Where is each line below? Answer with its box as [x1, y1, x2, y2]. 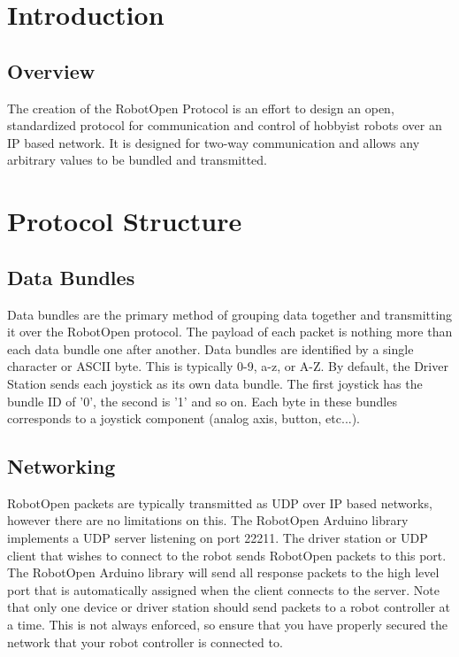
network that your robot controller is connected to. [7, 632, 283, 651]
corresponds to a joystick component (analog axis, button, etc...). [7, 409, 361, 428]
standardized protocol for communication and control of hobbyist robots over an [7, 116, 442, 135]
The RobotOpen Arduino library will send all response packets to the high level [7, 563, 440, 582]
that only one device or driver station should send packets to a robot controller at [7, 598, 451, 616]
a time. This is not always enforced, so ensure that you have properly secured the [7, 615, 448, 634]
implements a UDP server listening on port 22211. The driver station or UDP [7, 529, 428, 547]
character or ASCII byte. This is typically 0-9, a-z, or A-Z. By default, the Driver [7, 357, 448, 375]
